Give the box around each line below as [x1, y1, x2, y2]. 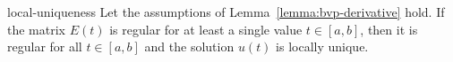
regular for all [7, 37, 82, 56]
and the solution [144, 37, 235, 56]
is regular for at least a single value [109, 19, 303, 38]
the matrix [7, 19, 65, 38]
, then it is [360, 19, 418, 38]
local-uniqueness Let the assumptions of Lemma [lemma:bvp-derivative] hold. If [7, 3, 445, 20]
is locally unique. [276, 37, 369, 56]
